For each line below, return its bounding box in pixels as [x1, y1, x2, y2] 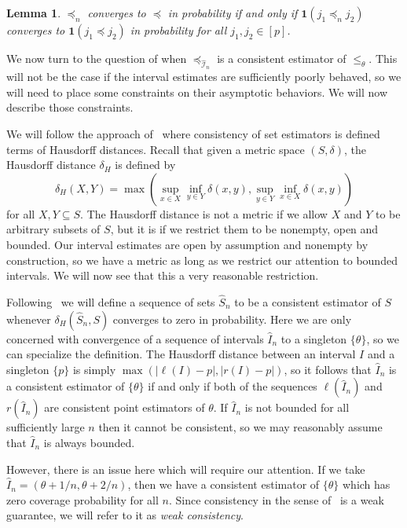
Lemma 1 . [6, 5, 61, 20]
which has [343, 476, 390, 493]
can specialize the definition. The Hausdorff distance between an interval [6, 346, 356, 362]
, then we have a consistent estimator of [127, 476, 320, 493]
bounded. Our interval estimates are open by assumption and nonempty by [6, 236, 368, 252]
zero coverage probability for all [6, 491, 159, 508]
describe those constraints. [6, 99, 134, 115]
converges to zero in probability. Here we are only [112, 310, 352, 327]
